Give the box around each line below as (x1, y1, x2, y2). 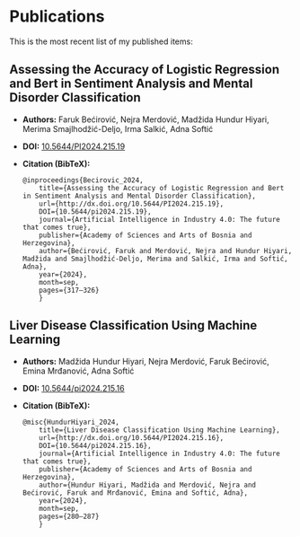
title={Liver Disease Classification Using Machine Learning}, (39, 425, 280, 435)
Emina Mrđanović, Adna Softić (22, 365, 135, 376)
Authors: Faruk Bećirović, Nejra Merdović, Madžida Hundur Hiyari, (22, 114, 269, 125)
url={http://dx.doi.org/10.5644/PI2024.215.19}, (39, 199, 225, 208)
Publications (9, 6, 105, 27)
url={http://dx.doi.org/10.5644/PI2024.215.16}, (39, 433, 225, 442)
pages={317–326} (39, 286, 100, 295)
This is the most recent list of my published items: (9, 36, 193, 47)
